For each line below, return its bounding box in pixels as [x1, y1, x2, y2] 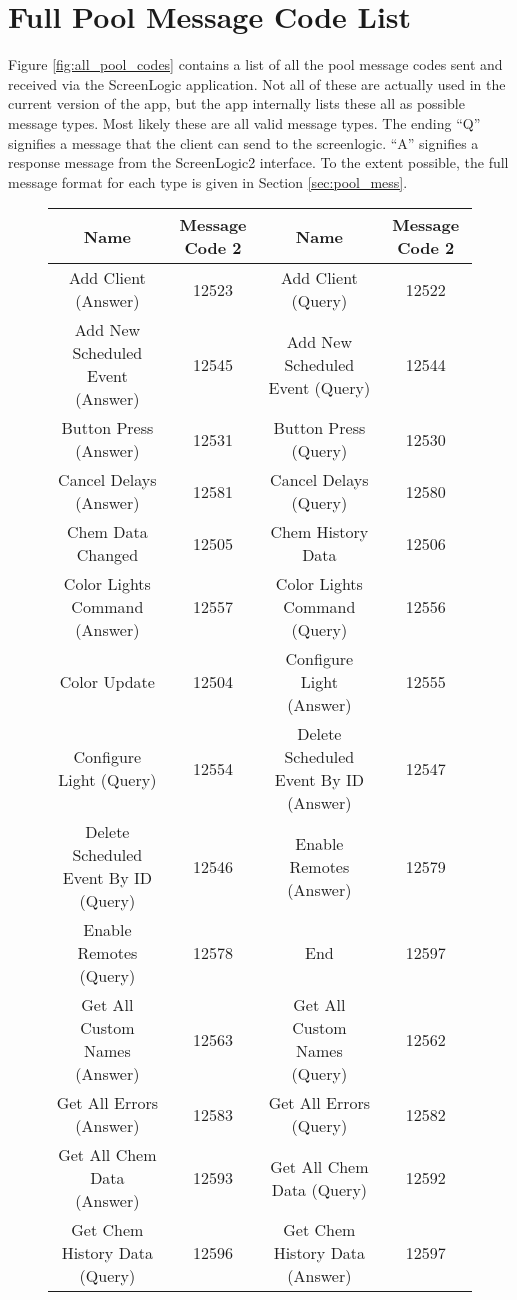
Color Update [59, 670, 155, 694]
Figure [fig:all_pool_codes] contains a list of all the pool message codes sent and [8, 54, 503, 75]
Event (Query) [268, 375, 371, 399]
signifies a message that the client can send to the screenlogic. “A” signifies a [8, 132, 479, 153]
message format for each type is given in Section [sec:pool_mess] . [8, 171, 408, 192]
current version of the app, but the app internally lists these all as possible [8, 93, 465, 114]
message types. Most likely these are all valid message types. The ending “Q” [8, 112, 481, 133]
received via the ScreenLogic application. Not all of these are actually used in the [8, 73, 506, 94]
